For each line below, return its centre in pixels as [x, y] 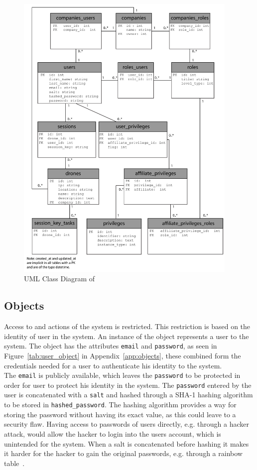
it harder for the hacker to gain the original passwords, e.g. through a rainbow [123, 453]
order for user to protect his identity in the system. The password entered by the [128, 385]
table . [14, 463]
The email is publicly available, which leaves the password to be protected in [122, 375]
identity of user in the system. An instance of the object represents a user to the [127, 336]
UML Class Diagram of [60, 279]
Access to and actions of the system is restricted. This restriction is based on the [127, 326]
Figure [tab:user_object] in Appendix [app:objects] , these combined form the [123, 355]
